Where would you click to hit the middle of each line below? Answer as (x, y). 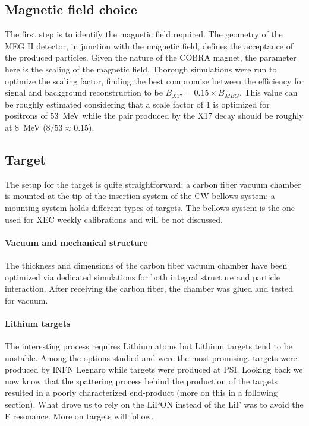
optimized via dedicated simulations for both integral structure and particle (142, 277)
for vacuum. (26, 300)
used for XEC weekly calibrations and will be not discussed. (114, 219)
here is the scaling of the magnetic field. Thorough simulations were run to (141, 69)
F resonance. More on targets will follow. (79, 416)
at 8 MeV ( (26, 127)
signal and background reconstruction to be (84, 92)
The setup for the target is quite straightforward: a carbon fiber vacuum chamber (153, 184)
